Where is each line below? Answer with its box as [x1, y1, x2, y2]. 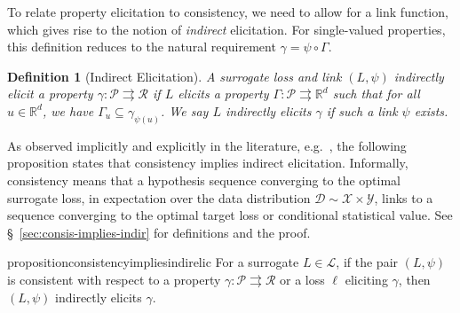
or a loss [280, 270, 325, 288]
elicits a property [178, 84, 269, 103]
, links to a [374, 188, 433, 207]
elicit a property [7, 84, 93, 103]
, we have [42, 101, 94, 120]
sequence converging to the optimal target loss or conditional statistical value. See [7, 206, 453, 224]
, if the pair [336, 253, 399, 271]
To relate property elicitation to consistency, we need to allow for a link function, [7, 3, 448, 20]
